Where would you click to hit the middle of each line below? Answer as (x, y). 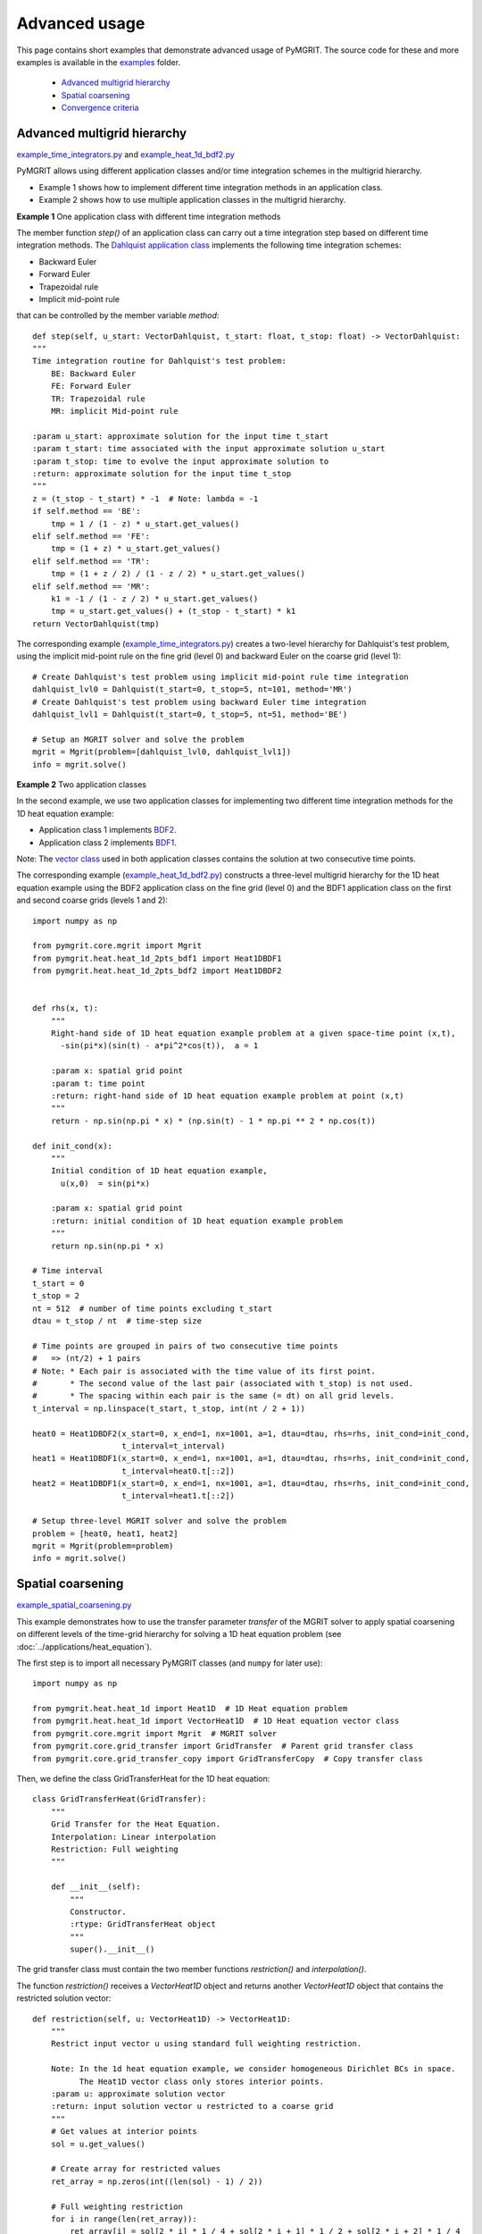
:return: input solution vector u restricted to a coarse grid (192, 2106)
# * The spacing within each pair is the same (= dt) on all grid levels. (214, 1396)
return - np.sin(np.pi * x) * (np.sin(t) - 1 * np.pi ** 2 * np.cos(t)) (213, 1121)
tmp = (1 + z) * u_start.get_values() (136, 549)
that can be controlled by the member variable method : (118, 315)
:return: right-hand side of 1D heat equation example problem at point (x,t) (227, 1096)
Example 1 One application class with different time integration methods (149, 216)
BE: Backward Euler (93, 374)
